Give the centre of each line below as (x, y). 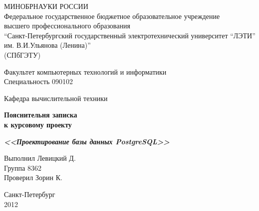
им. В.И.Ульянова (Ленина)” (47, 45)
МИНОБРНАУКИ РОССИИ (46, 6)
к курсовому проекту (38, 124)
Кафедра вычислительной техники (56, 98)
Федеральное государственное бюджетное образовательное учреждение (112, 16)
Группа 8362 (23, 167)
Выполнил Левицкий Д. (40, 158)
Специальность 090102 (38, 81)
